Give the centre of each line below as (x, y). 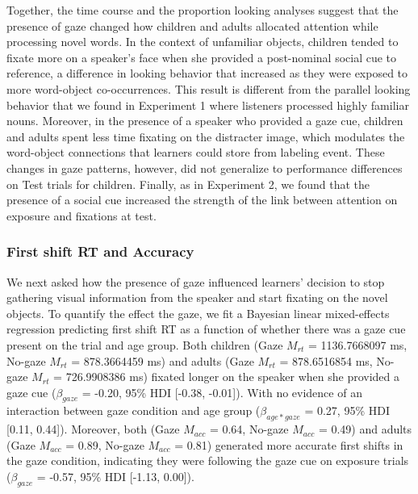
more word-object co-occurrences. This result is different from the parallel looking (209, 88)
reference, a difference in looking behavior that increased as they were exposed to (207, 73)
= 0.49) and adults (365, 429)
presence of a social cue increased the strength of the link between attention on (202, 200)
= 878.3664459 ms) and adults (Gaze (163, 360)
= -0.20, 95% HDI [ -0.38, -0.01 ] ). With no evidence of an (222, 392)
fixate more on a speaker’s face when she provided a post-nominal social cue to (202, 57)
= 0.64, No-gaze (249, 429)
